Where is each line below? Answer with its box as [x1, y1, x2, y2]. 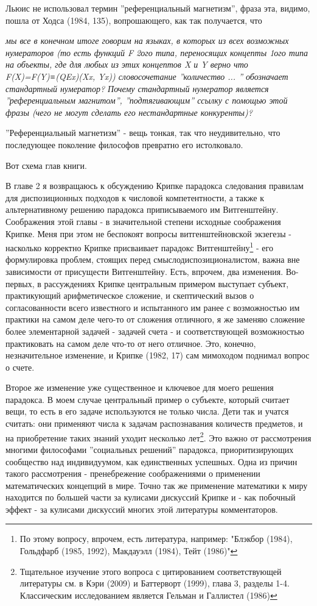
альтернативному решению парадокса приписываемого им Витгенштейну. [5, 203, 279, 216]
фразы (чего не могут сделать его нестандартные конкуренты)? [5, 105, 253, 118]
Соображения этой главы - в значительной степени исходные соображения [5, 215, 281, 227]
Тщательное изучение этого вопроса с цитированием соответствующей [19, 565, 282, 577]
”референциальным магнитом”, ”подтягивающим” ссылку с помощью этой [5, 94, 288, 107]
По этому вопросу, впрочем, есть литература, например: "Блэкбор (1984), [19, 532, 293, 545]
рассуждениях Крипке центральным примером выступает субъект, [44, 277, 289, 290]
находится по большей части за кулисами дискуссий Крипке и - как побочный [5, 491, 296, 504]
